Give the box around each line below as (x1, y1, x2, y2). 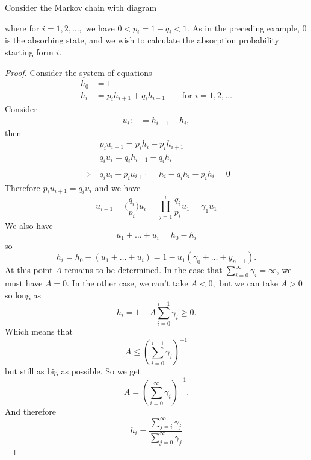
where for (5, 21, 40, 34)
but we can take (219, 277, 278, 289)
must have (5, 277, 43, 289)
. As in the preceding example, (187, 21, 300, 34)
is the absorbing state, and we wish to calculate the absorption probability (5, 34, 279, 46)
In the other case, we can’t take (72, 277, 188, 289)
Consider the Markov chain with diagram (5, 1, 157, 13)
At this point (5, 263, 53, 276)
